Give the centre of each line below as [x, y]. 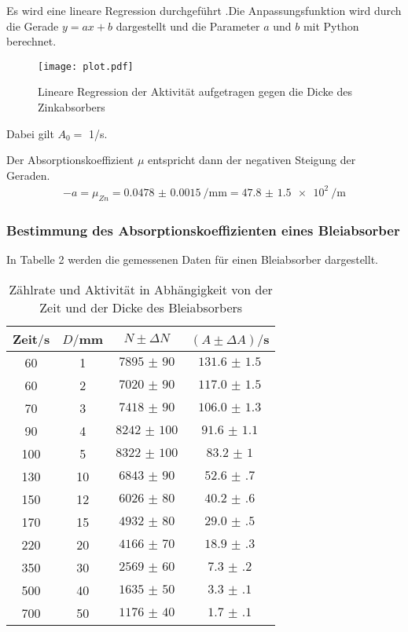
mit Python [331, 26]
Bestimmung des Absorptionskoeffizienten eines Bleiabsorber [203, 230]
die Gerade [33, 26]
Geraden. [28, 175]
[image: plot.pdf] [86, 66]
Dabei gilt [30, 133]
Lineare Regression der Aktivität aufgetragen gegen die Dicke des [195, 91]
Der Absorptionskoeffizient [70, 160]
